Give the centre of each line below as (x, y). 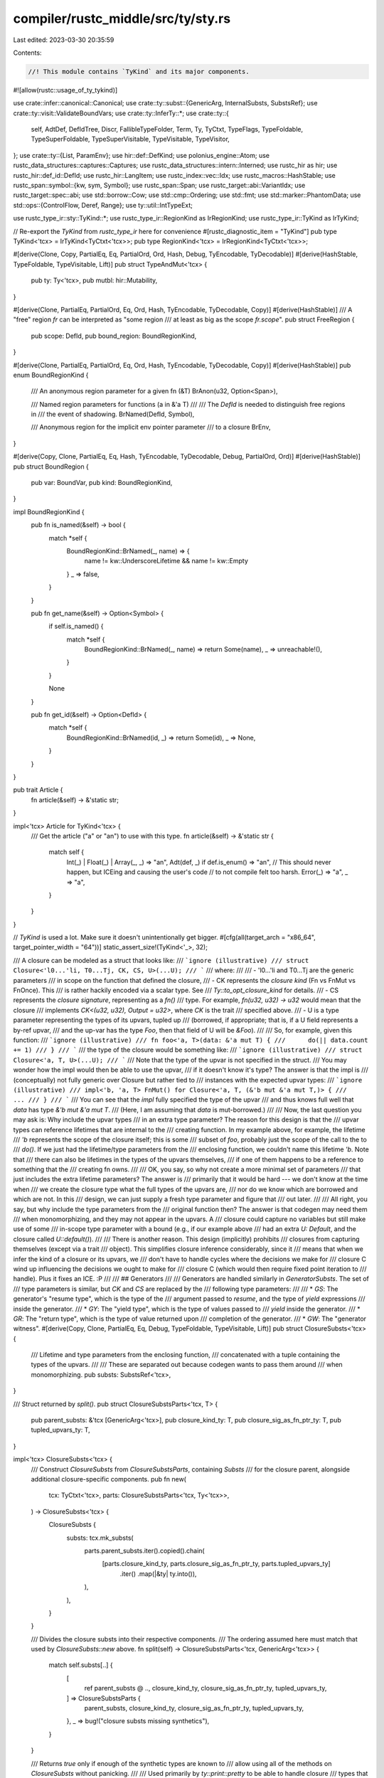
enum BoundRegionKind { (51, 375)
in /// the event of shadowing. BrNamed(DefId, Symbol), (113, 414)
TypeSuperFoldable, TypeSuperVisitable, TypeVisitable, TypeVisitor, (130, 139)
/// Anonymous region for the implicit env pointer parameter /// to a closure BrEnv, (151, 427)
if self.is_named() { (76, 627)
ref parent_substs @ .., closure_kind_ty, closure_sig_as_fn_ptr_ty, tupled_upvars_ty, (206, 1688)
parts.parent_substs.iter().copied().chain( (145, 1550)
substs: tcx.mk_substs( (100, 1538)
